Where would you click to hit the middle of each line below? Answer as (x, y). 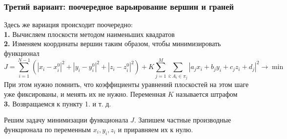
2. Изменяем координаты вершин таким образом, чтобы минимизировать (113, 43)
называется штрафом (207, 94)
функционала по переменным (48, 129)
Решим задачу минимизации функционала (66, 120)
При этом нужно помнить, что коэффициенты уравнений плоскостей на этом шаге (126, 84)
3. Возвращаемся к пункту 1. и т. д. (58, 103)
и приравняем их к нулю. (155, 129)
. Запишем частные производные (183, 120)
